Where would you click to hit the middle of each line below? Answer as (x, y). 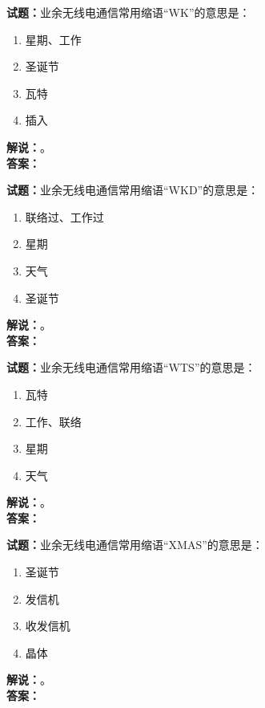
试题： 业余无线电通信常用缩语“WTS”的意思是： (131, 367)
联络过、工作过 (64, 216)
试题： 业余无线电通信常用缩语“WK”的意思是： (128, 12)
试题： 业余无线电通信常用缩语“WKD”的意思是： (133, 190)
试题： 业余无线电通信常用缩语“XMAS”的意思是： (135, 545)
